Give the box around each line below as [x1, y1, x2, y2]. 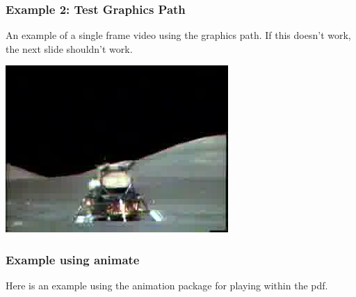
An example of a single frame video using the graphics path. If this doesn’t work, [6, 28, 351, 42]
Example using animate [6, 250, 140, 268]
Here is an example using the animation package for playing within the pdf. [6, 278, 328, 293]
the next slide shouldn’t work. [6, 41, 133, 56]
